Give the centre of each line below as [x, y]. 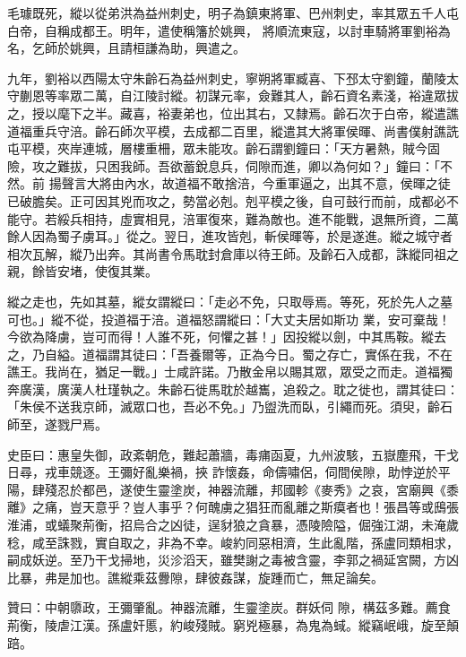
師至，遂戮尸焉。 [57, 424]
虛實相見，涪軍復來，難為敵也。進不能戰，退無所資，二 [283, 218]
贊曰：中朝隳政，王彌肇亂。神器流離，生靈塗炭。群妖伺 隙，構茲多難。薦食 [229, 607]
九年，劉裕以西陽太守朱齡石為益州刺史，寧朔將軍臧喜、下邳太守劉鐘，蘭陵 [227, 78]
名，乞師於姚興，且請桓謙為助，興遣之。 [126, 48]
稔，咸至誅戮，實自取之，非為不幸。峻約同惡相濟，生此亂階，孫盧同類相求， [233, 542]
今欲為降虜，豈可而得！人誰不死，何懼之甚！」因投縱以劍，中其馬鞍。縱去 [227, 337]
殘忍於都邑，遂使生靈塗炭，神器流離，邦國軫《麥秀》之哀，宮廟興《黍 [251, 489]
